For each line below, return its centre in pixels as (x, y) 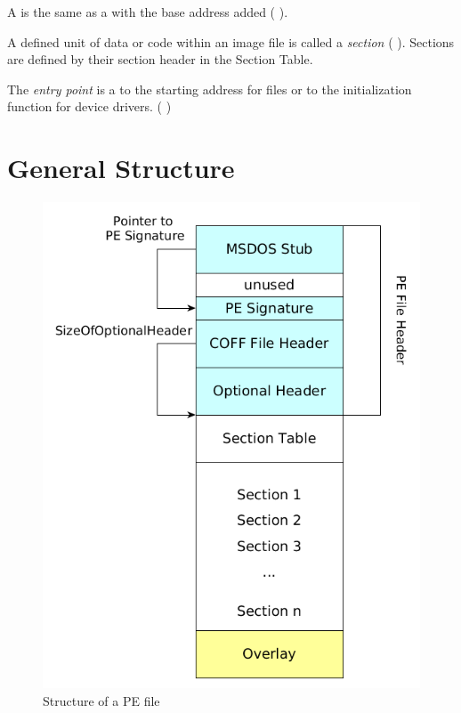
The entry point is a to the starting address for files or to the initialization (210, 89)
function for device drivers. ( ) (89, 106)
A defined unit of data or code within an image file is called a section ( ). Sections (231, 41)
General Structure (121, 168)
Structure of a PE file (101, 700)
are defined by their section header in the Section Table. (160, 59)
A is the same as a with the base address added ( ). (148, 12)
